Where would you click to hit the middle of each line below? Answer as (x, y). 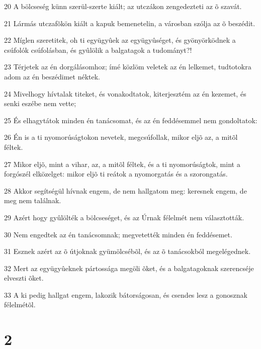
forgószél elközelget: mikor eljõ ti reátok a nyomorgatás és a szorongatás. (116, 174)
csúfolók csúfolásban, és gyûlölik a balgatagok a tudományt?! (98, 50)
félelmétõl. (20, 304)
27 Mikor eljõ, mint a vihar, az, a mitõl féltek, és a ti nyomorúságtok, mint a (122, 164)
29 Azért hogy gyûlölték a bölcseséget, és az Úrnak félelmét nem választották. (124, 217)
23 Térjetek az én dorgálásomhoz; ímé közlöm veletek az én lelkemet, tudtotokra (128, 67)
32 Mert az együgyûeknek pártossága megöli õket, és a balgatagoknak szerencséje (129, 268)
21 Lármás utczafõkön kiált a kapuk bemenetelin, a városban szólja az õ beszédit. (130, 23)
